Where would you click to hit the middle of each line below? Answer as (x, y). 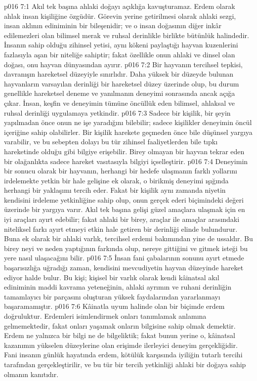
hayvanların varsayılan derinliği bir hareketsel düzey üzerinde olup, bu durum (122, 83)
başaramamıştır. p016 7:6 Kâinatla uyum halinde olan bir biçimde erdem (114, 306)
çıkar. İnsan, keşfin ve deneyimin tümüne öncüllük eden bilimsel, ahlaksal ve (120, 103)
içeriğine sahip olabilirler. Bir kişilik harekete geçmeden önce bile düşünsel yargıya (128, 132)
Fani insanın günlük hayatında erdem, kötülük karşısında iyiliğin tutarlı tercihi (123, 355)
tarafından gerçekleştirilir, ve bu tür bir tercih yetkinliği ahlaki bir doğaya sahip (125, 364)
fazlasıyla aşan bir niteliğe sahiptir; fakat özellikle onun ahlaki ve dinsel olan (120, 54)
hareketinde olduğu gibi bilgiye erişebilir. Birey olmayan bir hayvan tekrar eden (124, 151)
